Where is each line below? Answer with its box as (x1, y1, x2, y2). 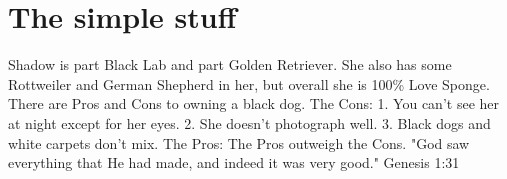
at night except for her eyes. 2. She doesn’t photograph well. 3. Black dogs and (8, 112, 491, 133)
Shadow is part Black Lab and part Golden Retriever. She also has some (8, 54, 452, 75)
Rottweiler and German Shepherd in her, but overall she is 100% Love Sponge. (8, 73, 490, 94)
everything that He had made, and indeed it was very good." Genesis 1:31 (8, 152, 460, 173)
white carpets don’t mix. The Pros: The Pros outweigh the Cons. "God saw (8, 132, 470, 153)
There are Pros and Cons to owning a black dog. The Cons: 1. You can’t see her (8, 93, 500, 114)
